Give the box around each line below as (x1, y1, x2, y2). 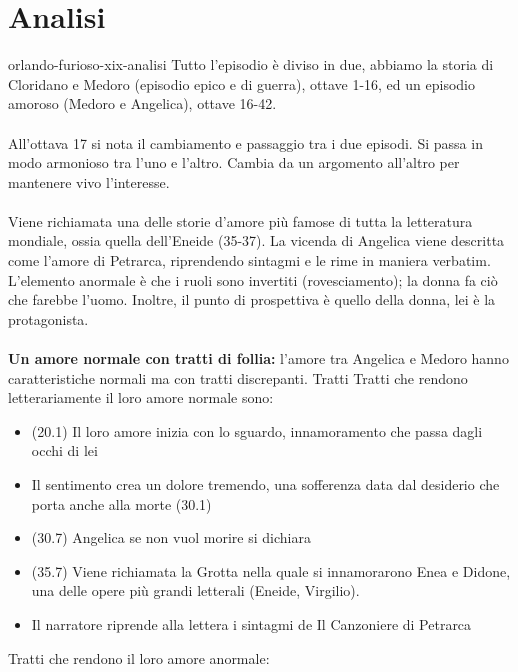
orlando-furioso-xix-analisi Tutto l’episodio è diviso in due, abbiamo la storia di (8, 54, 494, 75)
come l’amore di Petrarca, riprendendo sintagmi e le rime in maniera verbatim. (8, 250, 491, 271)
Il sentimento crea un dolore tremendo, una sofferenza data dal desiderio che (31, 474, 500, 494)
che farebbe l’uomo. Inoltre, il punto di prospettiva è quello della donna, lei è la (8, 289, 496, 310)
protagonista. (8, 308, 89, 329)
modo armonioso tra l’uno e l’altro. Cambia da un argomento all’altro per (8, 152, 460, 173)
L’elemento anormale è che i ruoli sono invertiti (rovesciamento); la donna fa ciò (8, 269, 498, 290)
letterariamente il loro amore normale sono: (8, 387, 274, 408)
